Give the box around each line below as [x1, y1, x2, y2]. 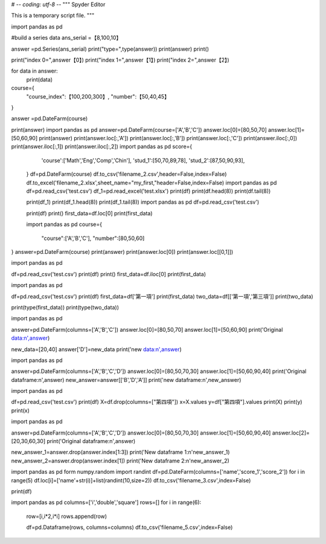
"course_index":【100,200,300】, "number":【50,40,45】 [26, 92, 170, 100]
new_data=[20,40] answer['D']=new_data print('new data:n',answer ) [11, 345, 182, 353]
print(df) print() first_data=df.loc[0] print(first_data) [26, 209, 153, 217]
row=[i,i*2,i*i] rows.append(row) [26, 513, 107, 520]
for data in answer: [11, 67, 59, 75]
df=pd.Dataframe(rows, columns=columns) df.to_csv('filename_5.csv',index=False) [26, 523, 233, 531]
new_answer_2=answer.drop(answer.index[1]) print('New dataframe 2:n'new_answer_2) [11, 457, 229, 464]
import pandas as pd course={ [26, 221, 103, 228]
